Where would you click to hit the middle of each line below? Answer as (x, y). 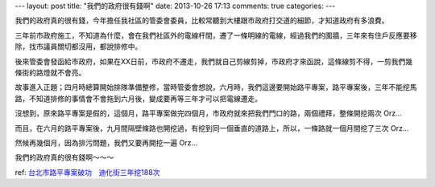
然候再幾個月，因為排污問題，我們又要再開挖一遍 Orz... (106, 142)
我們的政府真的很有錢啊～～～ (64, 157)
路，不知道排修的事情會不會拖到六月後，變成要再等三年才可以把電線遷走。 (138, 98)
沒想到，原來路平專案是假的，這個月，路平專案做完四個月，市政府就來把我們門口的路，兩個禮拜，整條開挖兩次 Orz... (208, 113)
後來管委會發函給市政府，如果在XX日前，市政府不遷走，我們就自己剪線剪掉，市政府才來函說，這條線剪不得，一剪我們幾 (214, 61)
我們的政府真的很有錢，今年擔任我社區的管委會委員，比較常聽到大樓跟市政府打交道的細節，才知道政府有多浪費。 (202, 21)
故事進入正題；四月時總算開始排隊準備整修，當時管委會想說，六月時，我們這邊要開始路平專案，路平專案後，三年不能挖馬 (216, 87)
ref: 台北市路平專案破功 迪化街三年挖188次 (87, 172)
